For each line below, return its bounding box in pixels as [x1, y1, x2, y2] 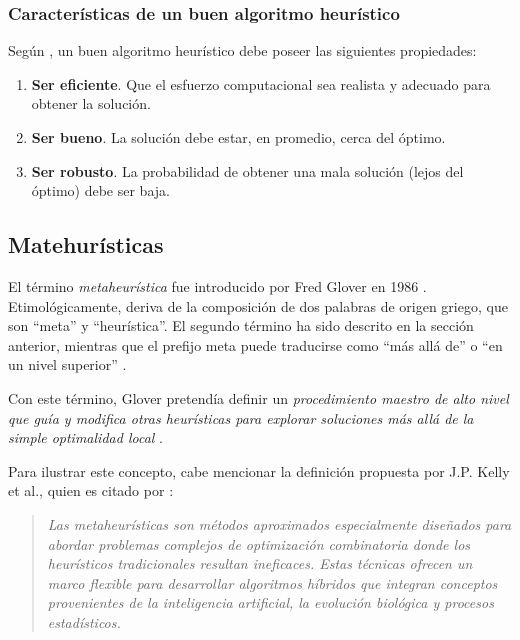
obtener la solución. [31, 93, 151, 114]
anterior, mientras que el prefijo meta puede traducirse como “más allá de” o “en [8, 334, 503, 355]
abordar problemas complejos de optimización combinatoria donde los [47, 533, 471, 554]
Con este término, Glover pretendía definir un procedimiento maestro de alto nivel [8, 387, 509, 408]
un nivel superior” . [8, 354, 127, 375]
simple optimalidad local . [8, 427, 163, 448]
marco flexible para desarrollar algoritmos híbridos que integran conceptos [47, 572, 498, 593]
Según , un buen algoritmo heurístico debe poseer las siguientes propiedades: [8, 40, 477, 61]
